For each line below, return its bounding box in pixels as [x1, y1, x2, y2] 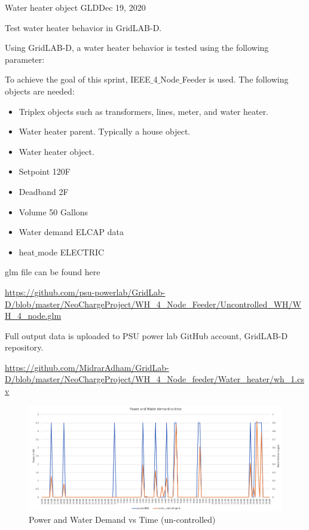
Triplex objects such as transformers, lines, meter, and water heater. [19, 105, 269, 117]
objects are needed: [5, 84, 75, 97]
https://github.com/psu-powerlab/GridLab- [5, 285, 166, 298]
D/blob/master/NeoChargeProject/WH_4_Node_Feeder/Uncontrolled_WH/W [5, 297, 301, 310]
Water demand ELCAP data [19, 226, 124, 238]
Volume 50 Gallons [19, 205, 88, 218]
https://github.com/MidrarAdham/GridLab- [5, 361, 169, 373]
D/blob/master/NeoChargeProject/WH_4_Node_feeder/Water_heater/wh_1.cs [5, 373, 304, 385]
